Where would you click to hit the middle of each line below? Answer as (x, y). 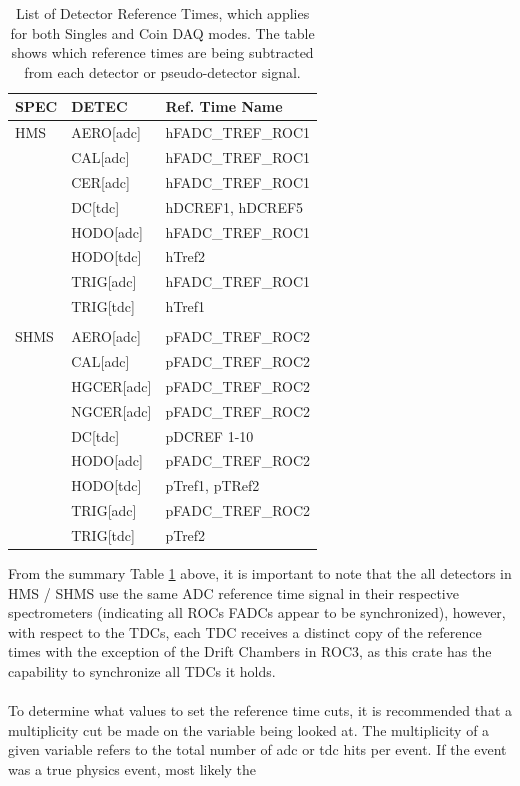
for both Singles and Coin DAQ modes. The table (162, 32)
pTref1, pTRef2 (212, 485)
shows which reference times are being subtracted (162, 52)
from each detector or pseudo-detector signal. (162, 71)
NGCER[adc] (111, 410)
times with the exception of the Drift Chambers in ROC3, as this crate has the (250, 651)
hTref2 (185, 256)
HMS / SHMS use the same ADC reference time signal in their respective (233, 592)
